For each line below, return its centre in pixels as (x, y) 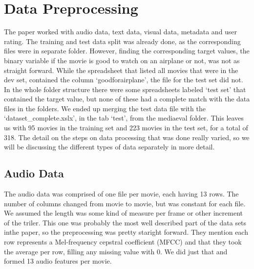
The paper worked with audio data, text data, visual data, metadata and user (121, 32)
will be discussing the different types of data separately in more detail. (109, 147)
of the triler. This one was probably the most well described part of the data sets (125, 222)
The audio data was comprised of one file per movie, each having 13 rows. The (121, 194)
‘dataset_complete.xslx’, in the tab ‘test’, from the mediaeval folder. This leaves (124, 118)
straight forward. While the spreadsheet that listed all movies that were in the (121, 70)
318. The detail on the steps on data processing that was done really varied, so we (127, 137)
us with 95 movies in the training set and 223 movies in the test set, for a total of (126, 128)
